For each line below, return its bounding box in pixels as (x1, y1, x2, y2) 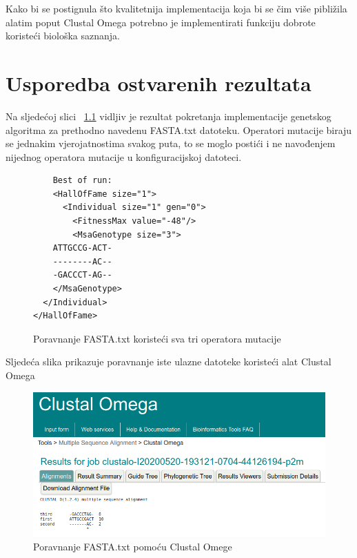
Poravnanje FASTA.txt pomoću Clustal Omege (33, 539, 232, 553)
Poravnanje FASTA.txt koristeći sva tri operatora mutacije (33, 331, 281, 345)
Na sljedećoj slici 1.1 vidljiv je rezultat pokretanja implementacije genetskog (6, 108, 331, 123)
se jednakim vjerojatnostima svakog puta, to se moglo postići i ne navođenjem (6, 136, 336, 151)
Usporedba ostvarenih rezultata (6, 68, 312, 97)
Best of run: (52, 175, 112, 186)
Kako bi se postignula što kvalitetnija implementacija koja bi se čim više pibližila (6, 1, 347, 15)
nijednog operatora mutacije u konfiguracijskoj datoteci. (6, 149, 242, 164)
